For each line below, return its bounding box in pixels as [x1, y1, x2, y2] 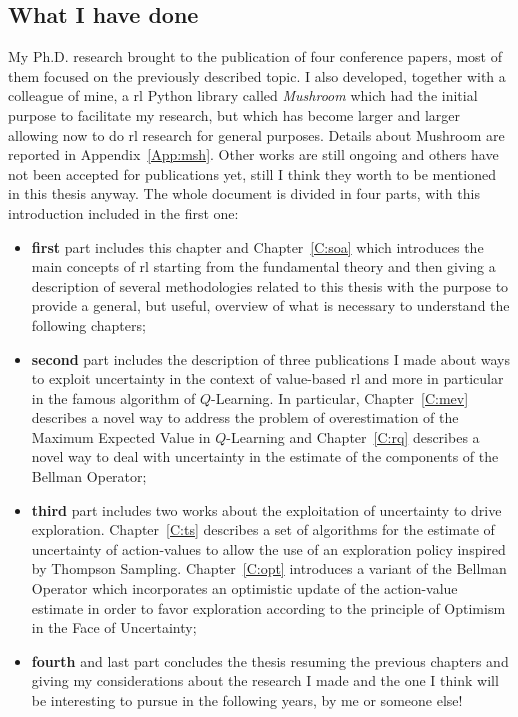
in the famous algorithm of [31, 387, 196, 408]
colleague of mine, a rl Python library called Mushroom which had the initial [8, 85, 478, 106]
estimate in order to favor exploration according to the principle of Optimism [31, 597, 506, 618]
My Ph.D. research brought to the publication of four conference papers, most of [8, 46, 503, 67]
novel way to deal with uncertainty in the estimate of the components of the [31, 446, 499, 467]
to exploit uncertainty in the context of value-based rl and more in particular [31, 368, 504, 389]
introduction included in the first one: [8, 202, 239, 223]
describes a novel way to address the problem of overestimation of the [31, 407, 459, 428]
